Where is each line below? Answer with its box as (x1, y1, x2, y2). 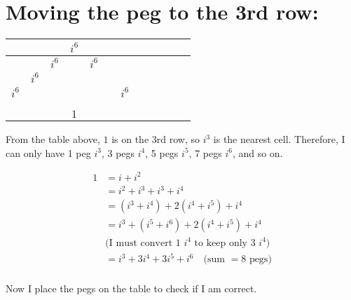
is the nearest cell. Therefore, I (213, 132, 345, 146)
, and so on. (232, 145, 283, 160)
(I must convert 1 (105, 238, 181, 248)
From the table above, (6, 132, 100, 146)
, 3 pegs (101, 145, 135, 160)
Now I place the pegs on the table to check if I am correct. (6, 280, 257, 295)
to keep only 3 (194, 238, 256, 248)
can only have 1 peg (6, 145, 91, 160)
